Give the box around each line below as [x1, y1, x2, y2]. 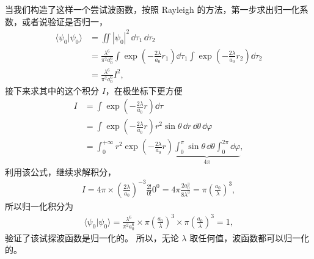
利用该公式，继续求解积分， [5, 165, 116, 178]
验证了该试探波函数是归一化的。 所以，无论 [5, 231, 179, 244]
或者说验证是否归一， [21, 15, 108, 27]
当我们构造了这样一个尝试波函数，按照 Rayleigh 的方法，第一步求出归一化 [5, 3, 300, 15]
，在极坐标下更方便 [105, 84, 183, 97]
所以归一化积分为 [5, 199, 73, 212]
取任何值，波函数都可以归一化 [189, 231, 310, 244]
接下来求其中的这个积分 [5, 84, 99, 97]
